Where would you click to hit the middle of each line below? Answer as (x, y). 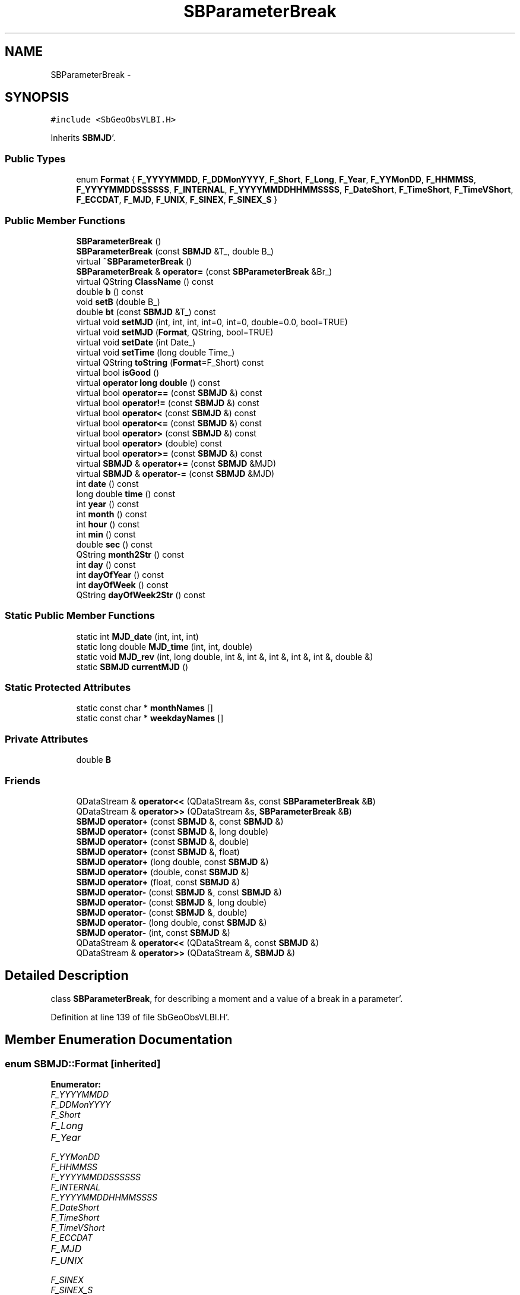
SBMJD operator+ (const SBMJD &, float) (158, 851)
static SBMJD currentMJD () (132, 667)
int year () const (107, 504)
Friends (23, 780)
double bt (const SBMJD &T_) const (146, 312)
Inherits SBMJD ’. (83, 138)
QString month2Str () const (130, 554)
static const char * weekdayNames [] (150, 718)
